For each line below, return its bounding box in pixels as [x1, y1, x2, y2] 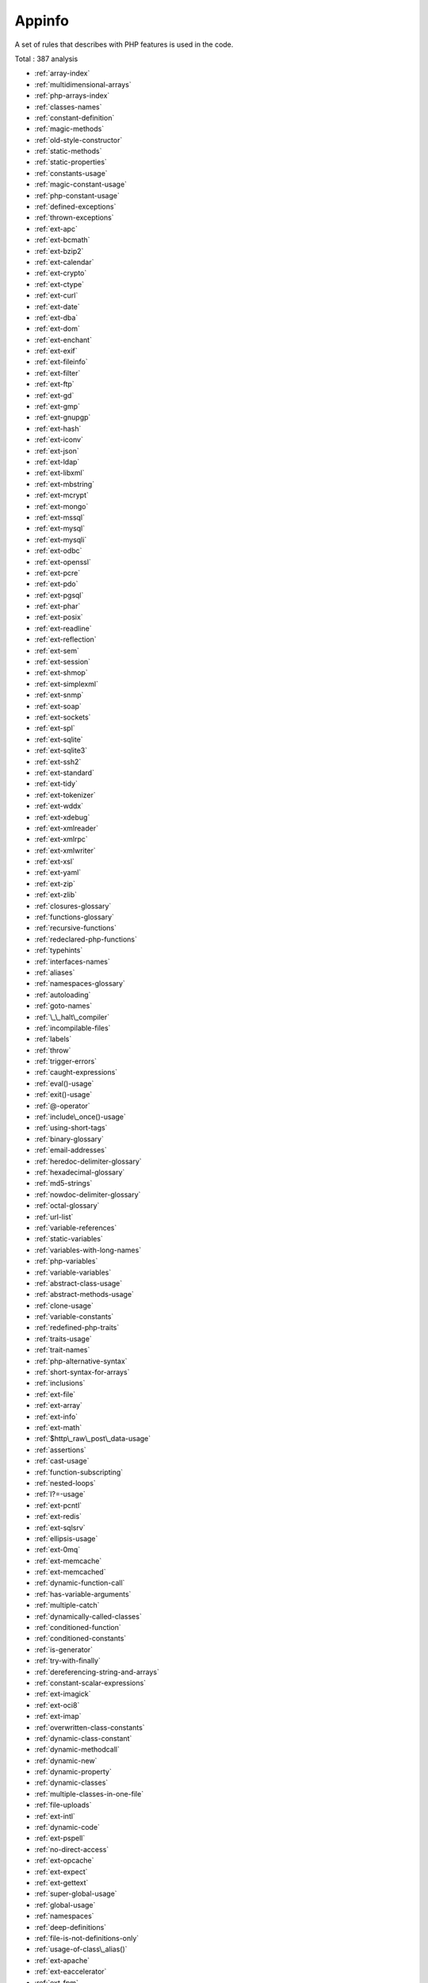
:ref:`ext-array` [34, 1401, 83, 1410]
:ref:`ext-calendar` [34, 257, 94, 267]
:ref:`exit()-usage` [34, 1090, 93, 1099]
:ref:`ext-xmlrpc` [34, 834, 89, 844]
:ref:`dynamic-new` [34, 1755, 97, 1765]
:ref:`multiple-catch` [34, 1601, 100, 1610]
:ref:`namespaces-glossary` [34, 979, 126, 988]
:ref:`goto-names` [34, 1001, 93, 1011]
